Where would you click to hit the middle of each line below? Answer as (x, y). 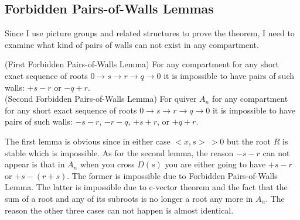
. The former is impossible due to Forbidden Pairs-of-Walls (172, 175)
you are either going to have (215, 164)
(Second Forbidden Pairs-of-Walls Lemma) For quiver (101, 99)
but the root (249, 141)
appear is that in (35, 164)
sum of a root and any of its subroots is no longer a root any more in (129, 198)
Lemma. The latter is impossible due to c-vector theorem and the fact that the (146, 187)
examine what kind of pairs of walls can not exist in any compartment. (132, 44)
